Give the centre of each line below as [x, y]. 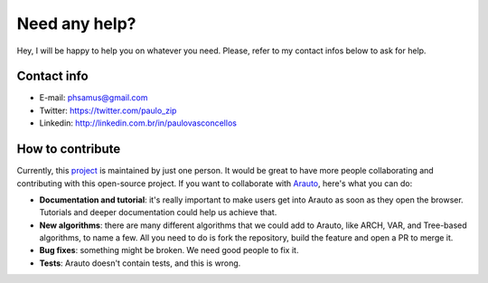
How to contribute [69, 149]
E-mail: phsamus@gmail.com [94, 98]
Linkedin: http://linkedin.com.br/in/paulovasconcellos [138, 123]
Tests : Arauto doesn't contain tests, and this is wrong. [140, 263]
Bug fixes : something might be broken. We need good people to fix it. [169, 250]
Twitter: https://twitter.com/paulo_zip [108, 110]
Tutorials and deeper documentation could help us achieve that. [158, 212]
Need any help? [76, 24]
